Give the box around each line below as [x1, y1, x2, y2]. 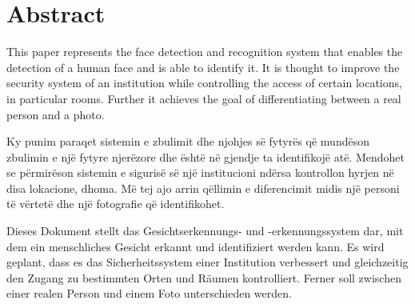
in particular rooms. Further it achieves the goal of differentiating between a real [6, 90, 401, 106]
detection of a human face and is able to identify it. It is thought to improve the [6, 58, 400, 75]
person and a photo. [6, 106, 105, 122]
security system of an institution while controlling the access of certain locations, [6, 74, 402, 91]
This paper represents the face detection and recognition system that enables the [6, 43, 403, 60]
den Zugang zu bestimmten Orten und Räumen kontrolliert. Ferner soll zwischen [6, 269, 401, 286]
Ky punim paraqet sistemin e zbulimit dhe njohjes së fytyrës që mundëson [6, 133, 369, 150]
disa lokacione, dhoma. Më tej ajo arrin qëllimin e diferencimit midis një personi [6, 179, 400, 196]
